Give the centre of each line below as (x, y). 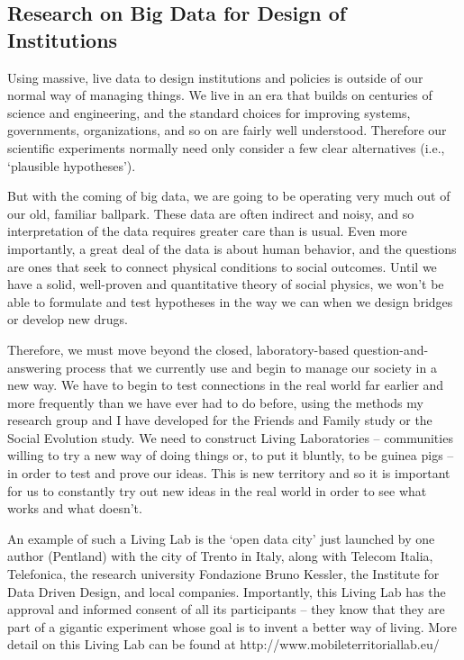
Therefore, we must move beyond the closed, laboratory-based (178, 349)
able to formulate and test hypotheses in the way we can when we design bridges (230, 301)
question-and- (391, 349)
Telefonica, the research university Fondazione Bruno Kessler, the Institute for (223, 574)
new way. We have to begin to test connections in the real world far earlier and (226, 385)
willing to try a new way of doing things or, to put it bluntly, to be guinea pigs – (231, 455)
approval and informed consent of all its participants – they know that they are (226, 609)
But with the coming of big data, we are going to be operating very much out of (229, 196)
